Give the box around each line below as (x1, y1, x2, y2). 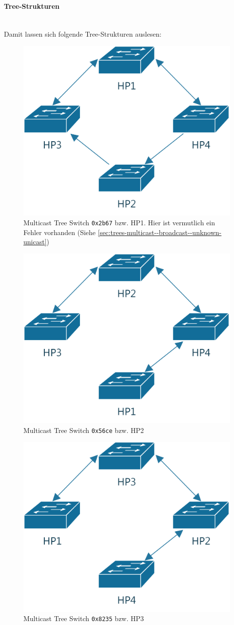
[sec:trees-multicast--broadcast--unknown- (97, 227, 222, 237)
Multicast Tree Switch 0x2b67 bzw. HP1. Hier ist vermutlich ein (23, 217, 215, 227)
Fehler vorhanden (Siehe (23, 227, 96, 237)
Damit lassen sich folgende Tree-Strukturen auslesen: (4, 29, 162, 39)
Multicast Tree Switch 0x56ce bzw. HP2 (23, 425, 144, 435)
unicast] (23, 237, 47, 247)
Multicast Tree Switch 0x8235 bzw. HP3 (23, 613, 144, 624)
